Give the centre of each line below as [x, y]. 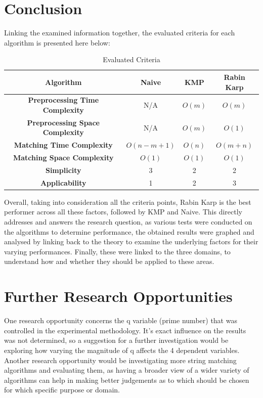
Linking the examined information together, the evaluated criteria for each [120, 33]
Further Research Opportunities [118, 296]
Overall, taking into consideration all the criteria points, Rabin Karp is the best [128, 202]
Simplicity [63, 170]
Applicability [63, 182]
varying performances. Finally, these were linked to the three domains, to [117, 251]
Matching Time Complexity [63, 145]
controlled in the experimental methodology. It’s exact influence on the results [125, 330]
